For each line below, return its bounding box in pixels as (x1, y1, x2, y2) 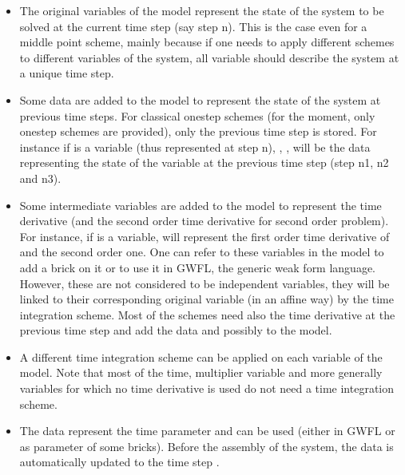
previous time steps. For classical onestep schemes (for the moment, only (19, 107, 375, 124)
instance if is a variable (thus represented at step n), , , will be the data (19, 138, 371, 155)
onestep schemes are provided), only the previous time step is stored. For (19, 123, 377, 140)
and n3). (19, 169, 62, 186)
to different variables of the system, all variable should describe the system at (19, 49, 399, 65)
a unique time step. (19, 65, 114, 81)
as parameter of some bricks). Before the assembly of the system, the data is (19, 437, 394, 454)
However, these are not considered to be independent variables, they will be (19, 275, 390, 291)
